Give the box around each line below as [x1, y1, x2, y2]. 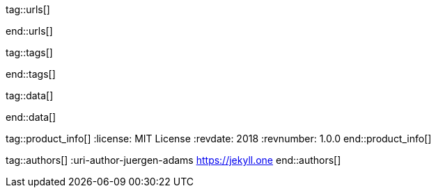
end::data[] [6, 111, 56, 123]
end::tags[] [6, 68, 56, 80]
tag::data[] [6, 90, 54, 101]
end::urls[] [6, 25, 53, 37]
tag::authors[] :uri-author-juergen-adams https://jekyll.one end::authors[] [6, 154, 341, 166]
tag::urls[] [6, 3, 50, 15]
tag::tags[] [6, 47, 53, 58]
